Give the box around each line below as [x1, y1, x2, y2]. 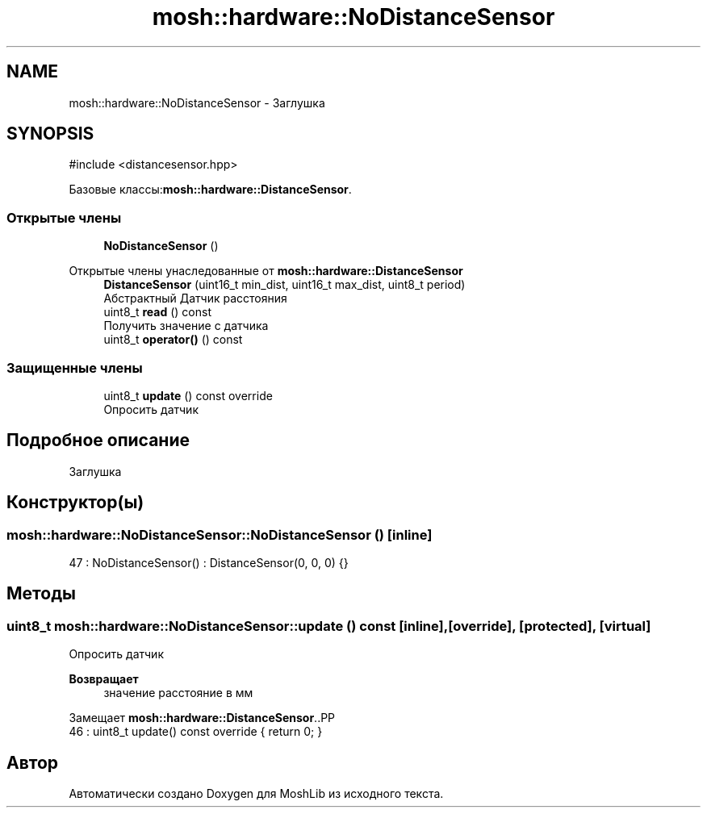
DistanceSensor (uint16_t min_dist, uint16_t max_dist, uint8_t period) [103, 278, 466, 292]
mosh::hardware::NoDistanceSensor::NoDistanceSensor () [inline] [6, 526, 433, 543]
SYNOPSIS [6, 123, 94, 144]
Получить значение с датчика [103, 319, 269, 333]
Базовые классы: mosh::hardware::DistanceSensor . [69, 182, 352, 197]
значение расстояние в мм [103, 686, 253, 700]
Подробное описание [6, 430, 190, 451]
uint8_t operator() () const [103, 332, 243, 347]
